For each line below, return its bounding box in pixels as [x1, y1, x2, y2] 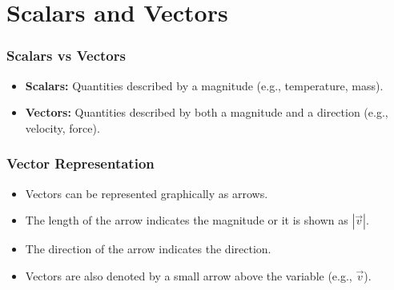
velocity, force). [25, 119, 100, 136]
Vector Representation [6, 153, 155, 173]
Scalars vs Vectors [6, 46, 126, 66]
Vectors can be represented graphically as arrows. [25, 185, 268, 201]
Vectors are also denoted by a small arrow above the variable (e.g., [25, 267, 352, 284]
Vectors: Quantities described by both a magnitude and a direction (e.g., [25, 104, 388, 121]
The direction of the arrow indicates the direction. [25, 240, 271, 257]
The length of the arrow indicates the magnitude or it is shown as [25, 212, 348, 228]
